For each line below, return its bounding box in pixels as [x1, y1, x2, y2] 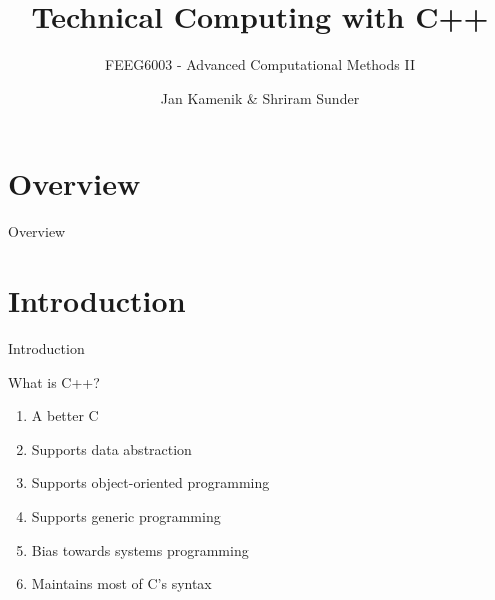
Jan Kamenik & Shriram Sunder [160, 87, 360, 108]
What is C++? [8, 371, 100, 392]
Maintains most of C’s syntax [31, 573, 212, 594]
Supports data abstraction [31, 438, 192, 459]
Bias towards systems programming [31, 539, 249, 560]
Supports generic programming [31, 505, 221, 526]
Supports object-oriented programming [31, 472, 270, 493]
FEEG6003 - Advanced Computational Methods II [105, 54, 415, 75]
